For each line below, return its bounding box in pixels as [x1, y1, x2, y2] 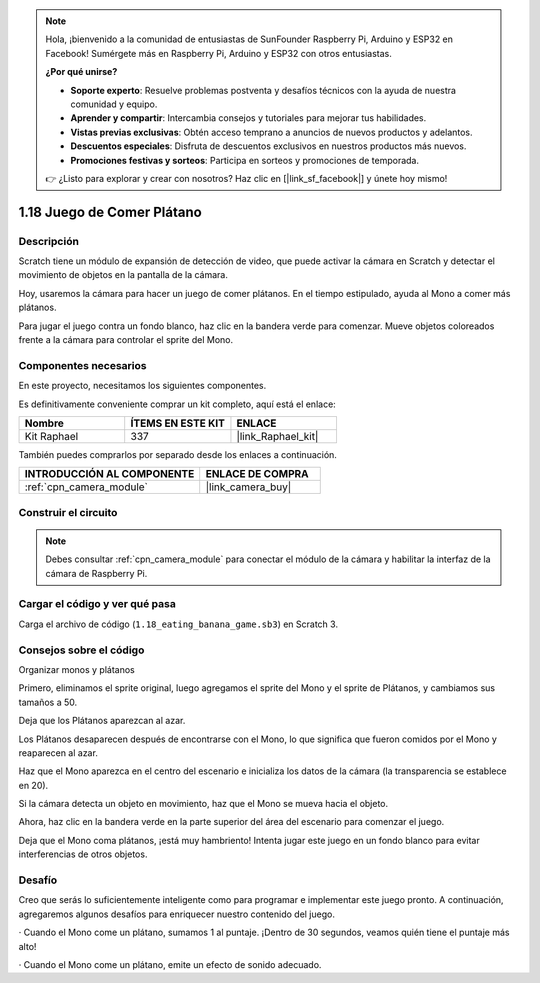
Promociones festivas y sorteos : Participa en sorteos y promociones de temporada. [70, 154, 420, 166]
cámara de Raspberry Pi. [45, 567, 148, 579]
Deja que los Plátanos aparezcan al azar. [18, 715, 186, 727]
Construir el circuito [18, 505, 118, 519]
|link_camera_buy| [205, 480, 292, 494]
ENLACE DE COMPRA [205, 467, 309, 481]
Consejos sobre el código [18, 643, 145, 657]
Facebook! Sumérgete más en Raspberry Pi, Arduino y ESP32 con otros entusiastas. [45, 47, 392, 59]
